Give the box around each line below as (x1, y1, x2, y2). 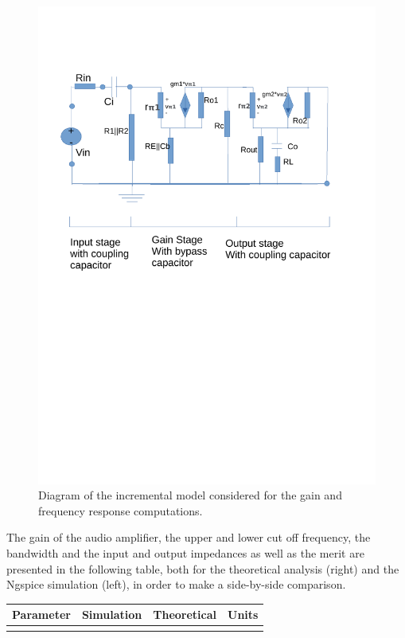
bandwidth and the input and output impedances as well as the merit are (6, 545, 364, 562)
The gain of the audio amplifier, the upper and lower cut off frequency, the (6, 529, 371, 546)
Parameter (12, 606, 71, 623)
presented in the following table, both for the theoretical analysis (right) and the (6, 560, 399, 577)
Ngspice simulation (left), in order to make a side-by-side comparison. (6, 576, 346, 593)
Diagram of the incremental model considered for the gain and (38, 487, 342, 503)
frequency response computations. (38, 502, 203, 519)
